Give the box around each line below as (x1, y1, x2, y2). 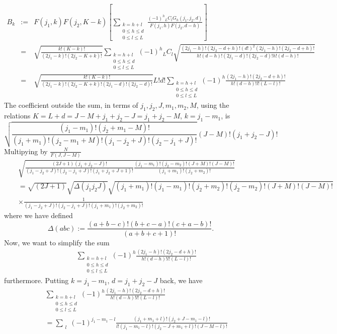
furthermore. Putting (4, 275, 69, 286)
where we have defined (4, 210, 73, 220)
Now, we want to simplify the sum (4, 237, 110, 247)
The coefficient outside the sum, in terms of (4, 100, 138, 110)
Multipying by (4, 146, 48, 156)
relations (4, 110, 31, 121)
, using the (196, 100, 229, 110)
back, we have (159, 275, 203, 286)
